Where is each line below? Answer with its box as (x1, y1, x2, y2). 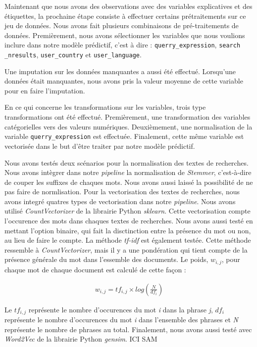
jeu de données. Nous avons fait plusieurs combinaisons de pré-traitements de (4, 20, 239, 31)
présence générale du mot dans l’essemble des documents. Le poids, (4, 254, 208, 264)
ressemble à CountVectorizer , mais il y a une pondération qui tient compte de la (4, 244, 248, 255)
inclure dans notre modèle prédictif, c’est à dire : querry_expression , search (4, 40, 241, 50)
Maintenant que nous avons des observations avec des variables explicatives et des (4, 1, 253, 11)
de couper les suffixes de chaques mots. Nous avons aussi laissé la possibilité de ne (4, 176, 253, 187)
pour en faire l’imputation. (4, 85, 85, 95)
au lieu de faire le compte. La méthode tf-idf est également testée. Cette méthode (4, 235, 251, 245)
